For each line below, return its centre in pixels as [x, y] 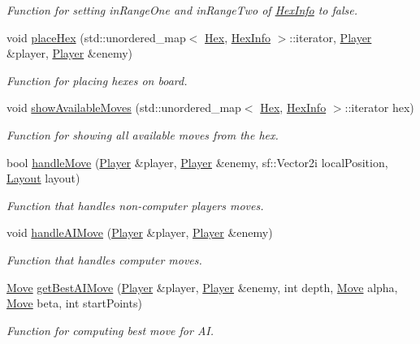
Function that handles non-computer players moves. [135, 205]
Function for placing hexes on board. [97, 80]
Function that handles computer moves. [104, 259]
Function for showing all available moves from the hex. [143, 134]
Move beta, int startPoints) [74, 303]
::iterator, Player [331, 37]
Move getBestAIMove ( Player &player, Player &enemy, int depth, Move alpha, [202, 287]
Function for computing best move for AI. [110, 330]
